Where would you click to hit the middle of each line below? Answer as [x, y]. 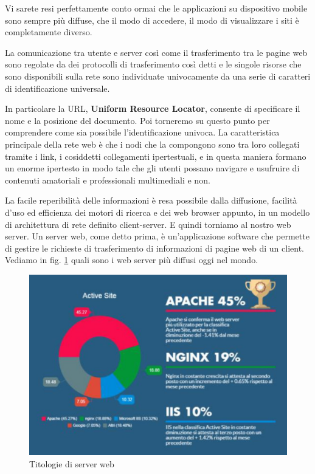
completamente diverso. [49, 32]
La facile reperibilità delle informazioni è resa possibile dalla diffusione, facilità [151, 200]
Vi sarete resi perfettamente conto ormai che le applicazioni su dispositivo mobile [156, 8]
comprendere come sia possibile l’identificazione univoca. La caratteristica [142, 132]
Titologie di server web [72, 463]
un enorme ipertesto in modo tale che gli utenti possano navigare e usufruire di [152, 168]
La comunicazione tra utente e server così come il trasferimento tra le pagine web [156, 52]
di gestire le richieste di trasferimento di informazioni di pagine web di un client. [154, 248]
